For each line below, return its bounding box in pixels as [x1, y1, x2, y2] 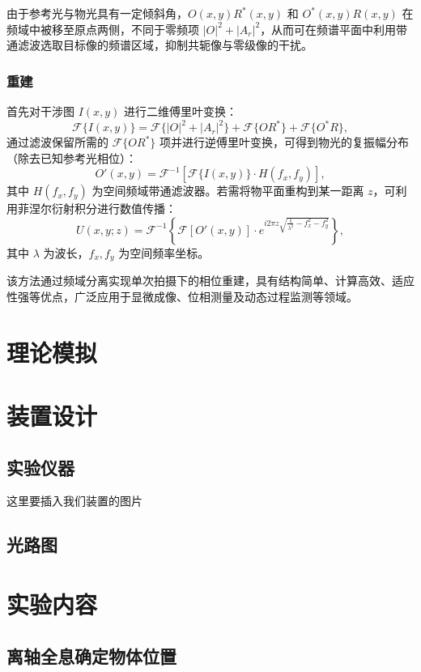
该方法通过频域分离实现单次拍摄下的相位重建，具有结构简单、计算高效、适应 [6, 272, 415, 289]
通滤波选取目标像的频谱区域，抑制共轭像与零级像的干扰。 [6, 36, 313, 53]
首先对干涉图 [6, 103, 74, 119]
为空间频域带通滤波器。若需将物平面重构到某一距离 [91, 182, 364, 199]
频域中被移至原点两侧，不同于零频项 [6, 20, 199, 37]
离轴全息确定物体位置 [6, 643, 176, 668]
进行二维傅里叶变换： [124, 103, 238, 119]
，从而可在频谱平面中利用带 [260, 20, 408, 37]
